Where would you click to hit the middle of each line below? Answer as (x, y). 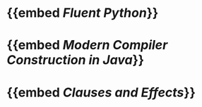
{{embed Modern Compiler (87, 45)
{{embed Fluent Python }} (83, 13)
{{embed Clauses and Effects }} (101, 92)
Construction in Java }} (76, 60)
